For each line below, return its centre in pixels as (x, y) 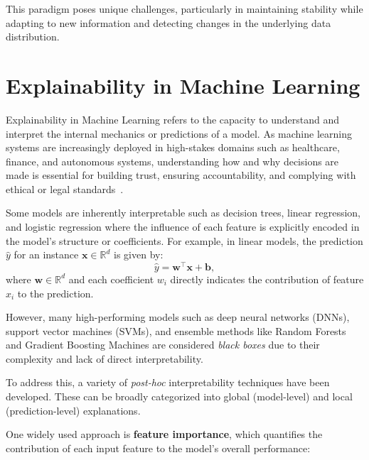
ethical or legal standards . (65, 188)
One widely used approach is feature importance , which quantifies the (164, 434)
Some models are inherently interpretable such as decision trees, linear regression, (183, 213)
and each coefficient (111, 279)
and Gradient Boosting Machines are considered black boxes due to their (163, 345)
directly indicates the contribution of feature (267, 279)
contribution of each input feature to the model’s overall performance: (158, 448)
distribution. (33, 37)
